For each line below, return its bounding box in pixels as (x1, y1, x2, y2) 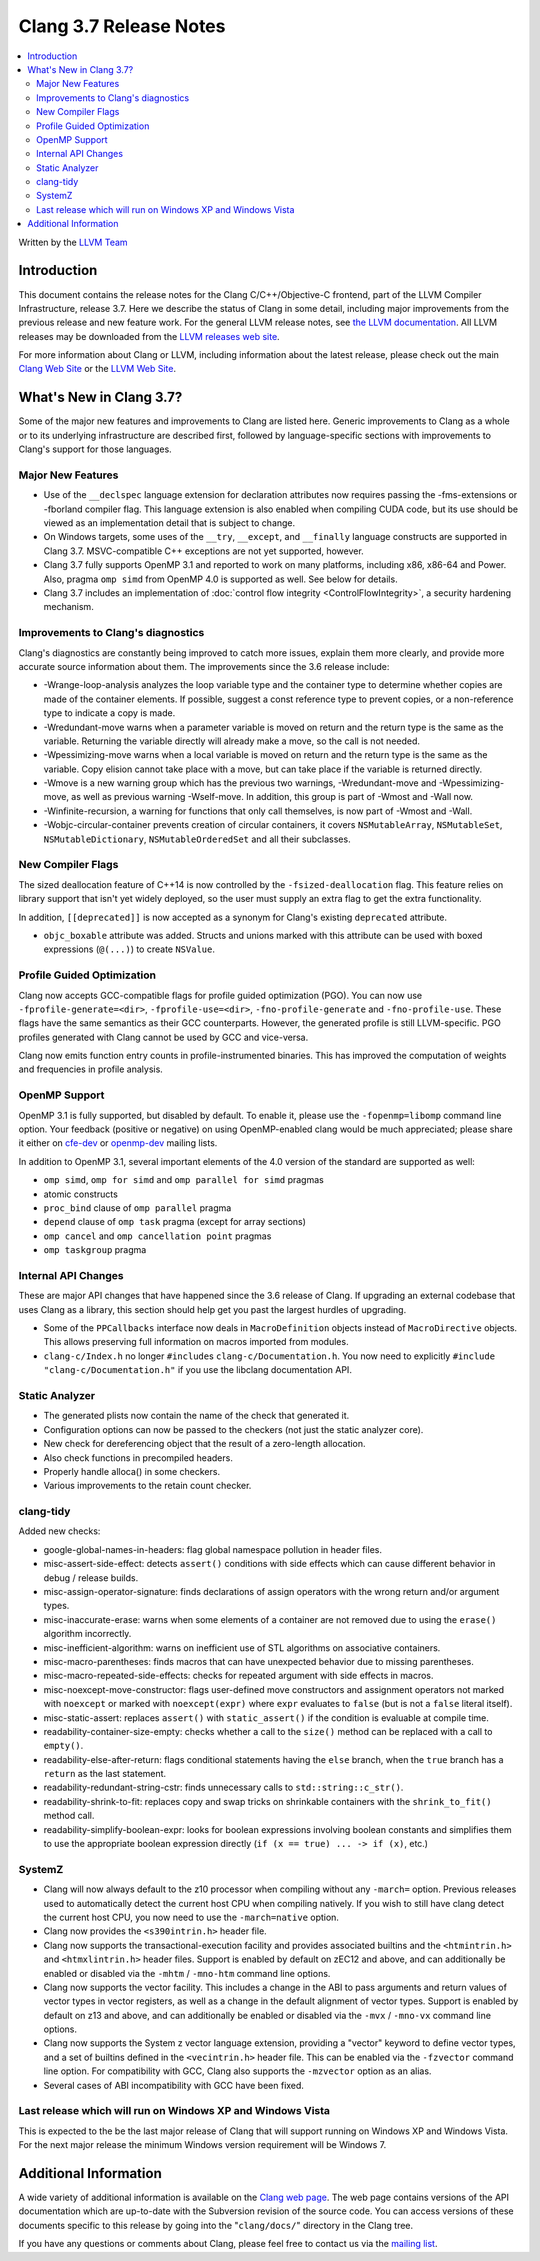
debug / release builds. (43, 1571, 139, 1584)
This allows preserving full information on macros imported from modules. (43, 1336, 349, 1348)
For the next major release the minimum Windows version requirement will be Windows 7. (18, 2139, 387, 2151)
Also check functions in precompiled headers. (43, 1451, 234, 1464)
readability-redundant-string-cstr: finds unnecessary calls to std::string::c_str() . (43, 1781, 404, 1794)
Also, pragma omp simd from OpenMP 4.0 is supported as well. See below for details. (43, 573, 399, 585)
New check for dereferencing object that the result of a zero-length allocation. (43, 1438, 366, 1450)
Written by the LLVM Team (18, 236, 129, 248)
